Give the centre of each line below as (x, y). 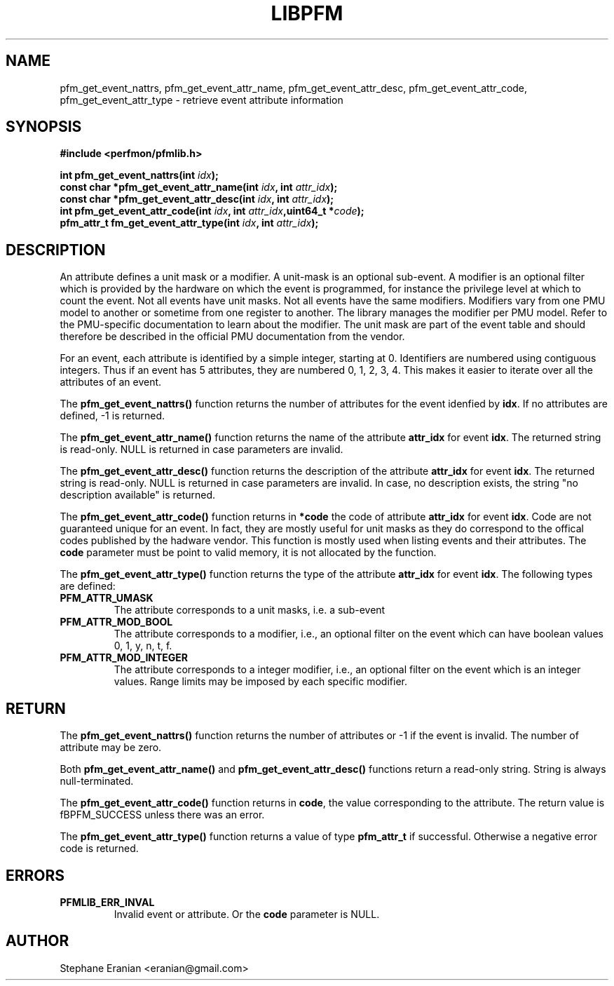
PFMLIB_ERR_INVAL (107, 902)
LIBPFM (307, 13)
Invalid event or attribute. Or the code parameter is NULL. (247, 914)
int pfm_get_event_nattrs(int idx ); (139, 175)
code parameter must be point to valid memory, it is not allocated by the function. (248, 553)
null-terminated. (97, 781)
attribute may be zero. (111, 748)
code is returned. (99, 849)
